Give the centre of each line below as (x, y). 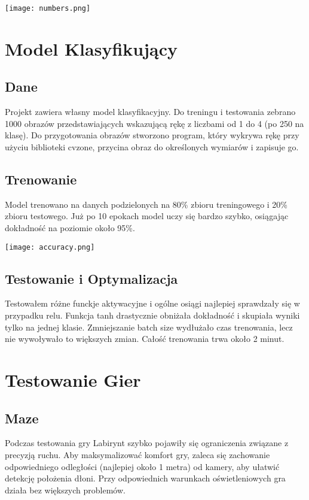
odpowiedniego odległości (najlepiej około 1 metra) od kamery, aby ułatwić (142, 466)
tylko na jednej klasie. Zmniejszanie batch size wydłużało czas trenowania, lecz (149, 327)
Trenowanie (41, 179)
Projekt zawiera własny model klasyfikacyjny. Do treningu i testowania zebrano (150, 112)
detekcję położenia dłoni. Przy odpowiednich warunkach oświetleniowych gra (145, 478)
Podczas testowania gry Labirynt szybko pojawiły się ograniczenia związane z (147, 443)
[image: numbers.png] (48, 8)
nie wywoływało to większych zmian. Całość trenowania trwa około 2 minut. (145, 339)
